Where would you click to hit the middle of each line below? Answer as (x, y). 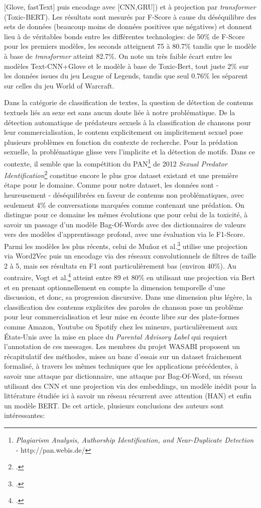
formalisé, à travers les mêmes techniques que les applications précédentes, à (121, 366)
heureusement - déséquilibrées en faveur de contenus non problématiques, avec (124, 195)
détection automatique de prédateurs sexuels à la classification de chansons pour (128, 122)
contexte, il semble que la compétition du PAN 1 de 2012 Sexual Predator (116, 162)
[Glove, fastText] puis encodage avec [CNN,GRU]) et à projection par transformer (130, 7)
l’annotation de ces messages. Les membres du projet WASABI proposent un (122, 346)
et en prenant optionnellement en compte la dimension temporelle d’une (115, 287)
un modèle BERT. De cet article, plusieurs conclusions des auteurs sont (114, 405)
